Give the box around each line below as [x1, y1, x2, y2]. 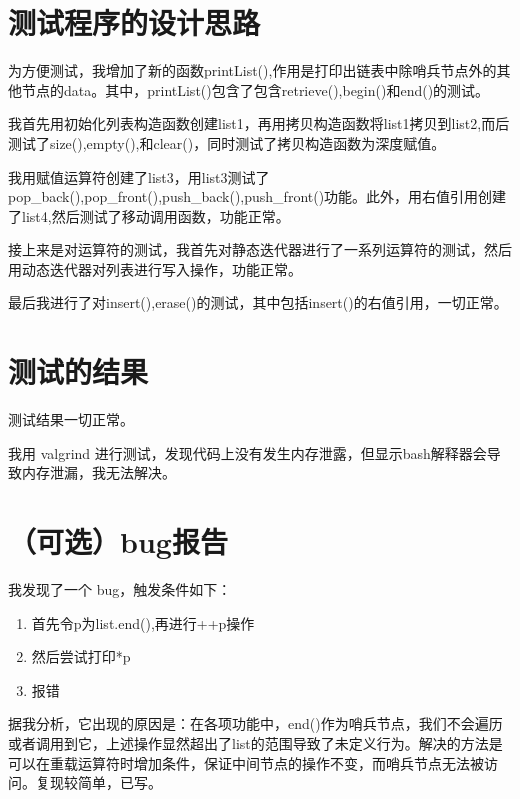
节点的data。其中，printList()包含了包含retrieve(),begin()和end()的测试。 [21, 79, 490, 100]
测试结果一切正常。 [8, 409, 134, 430]
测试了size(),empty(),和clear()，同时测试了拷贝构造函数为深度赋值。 [8, 132, 446, 153]
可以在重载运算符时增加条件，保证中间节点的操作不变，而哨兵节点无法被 [8, 752, 484, 773]
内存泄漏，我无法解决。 [21, 462, 176, 483]
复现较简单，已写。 [35, 772, 162, 793]
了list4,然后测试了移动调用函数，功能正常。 [8, 205, 290, 226]
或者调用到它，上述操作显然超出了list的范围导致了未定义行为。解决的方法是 [8, 733, 503, 754]
